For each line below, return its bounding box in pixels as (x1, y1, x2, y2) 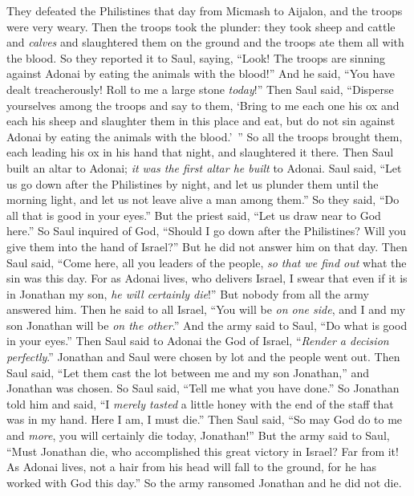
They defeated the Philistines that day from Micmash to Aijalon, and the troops (6, 2, 403, 18)
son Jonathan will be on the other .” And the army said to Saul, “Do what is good (6, 316, 408, 333)
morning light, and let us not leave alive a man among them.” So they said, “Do (6, 191, 400, 208)
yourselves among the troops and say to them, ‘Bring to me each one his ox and (6, 96, 400, 113)
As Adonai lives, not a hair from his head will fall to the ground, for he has (6, 458, 376, 475)
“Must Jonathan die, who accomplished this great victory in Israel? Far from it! (6, 442, 399, 459)
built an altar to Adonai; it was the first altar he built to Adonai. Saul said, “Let (6, 159, 402, 176)
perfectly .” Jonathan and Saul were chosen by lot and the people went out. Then (6, 348, 400, 365)
